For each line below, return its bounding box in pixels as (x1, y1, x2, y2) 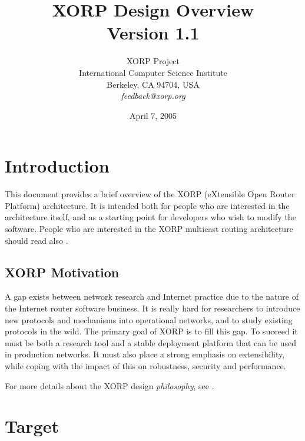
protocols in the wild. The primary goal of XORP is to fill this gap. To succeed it (5, 325, 298, 337)
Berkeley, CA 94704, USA (107, 78, 200, 90)
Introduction (5, 154, 110, 178)
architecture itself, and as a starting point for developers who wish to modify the (5, 211, 296, 223)
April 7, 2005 (130, 109, 177, 121)
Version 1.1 (107, 21, 200, 45)
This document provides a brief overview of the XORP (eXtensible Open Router (5, 188, 295, 200)
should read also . (5, 234, 68, 246)
